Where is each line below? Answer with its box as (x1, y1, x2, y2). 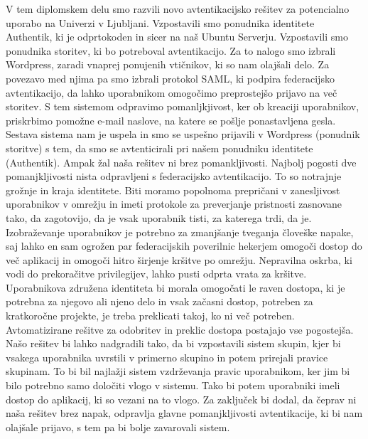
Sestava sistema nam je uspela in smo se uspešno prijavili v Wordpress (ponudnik (6, 127, 360, 142)
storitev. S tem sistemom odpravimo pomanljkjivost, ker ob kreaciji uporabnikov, (6, 99, 359, 114)
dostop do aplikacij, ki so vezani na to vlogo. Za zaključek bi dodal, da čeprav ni (6, 391, 357, 406)
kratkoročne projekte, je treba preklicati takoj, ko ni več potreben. (6, 308, 295, 323)
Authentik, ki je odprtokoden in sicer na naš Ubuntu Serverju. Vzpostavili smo (6, 29, 348, 44)
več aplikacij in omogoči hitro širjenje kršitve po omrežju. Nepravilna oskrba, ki (6, 252, 352, 267)
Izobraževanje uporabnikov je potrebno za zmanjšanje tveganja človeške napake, (6, 224, 354, 239)
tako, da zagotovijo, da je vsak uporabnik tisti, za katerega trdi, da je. (6, 210, 312, 225)
